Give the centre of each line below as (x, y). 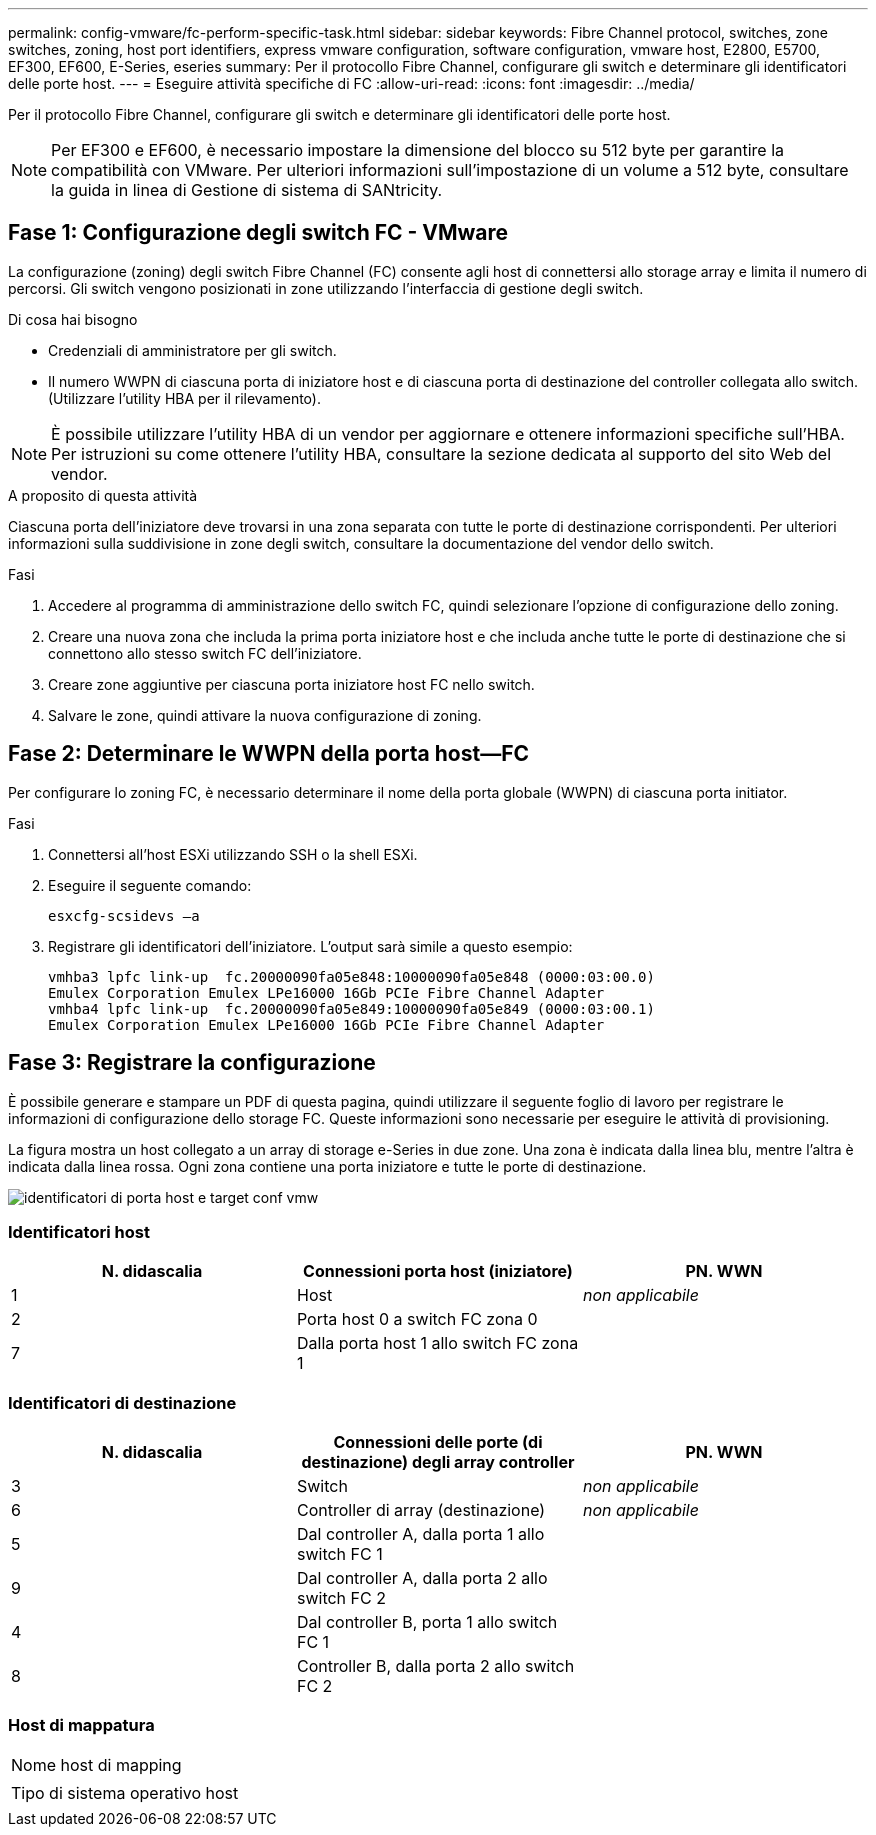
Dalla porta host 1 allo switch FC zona (437, 1343)
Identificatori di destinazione (122, 1402)
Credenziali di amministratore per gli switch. (192, 350)
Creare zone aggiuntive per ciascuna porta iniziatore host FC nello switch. (291, 684)
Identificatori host (79, 1231)
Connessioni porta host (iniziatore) (438, 1271)
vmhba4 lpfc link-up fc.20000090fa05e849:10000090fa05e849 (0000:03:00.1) (351, 1008)
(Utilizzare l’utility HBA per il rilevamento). (184, 398)
